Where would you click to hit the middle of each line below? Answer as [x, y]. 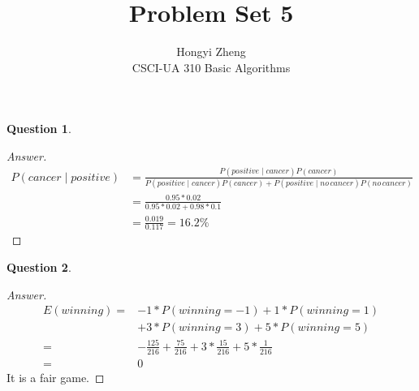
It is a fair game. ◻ [56, 377]
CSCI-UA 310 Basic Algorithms [211, 67]
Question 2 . [39, 266]
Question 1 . [39, 129]
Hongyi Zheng [211, 52]
